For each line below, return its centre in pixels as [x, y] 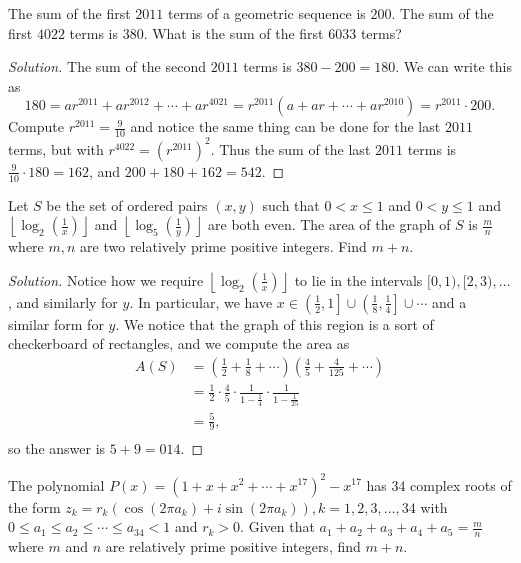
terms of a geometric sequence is [267, 13]
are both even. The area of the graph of [329, 224]
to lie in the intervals [358, 279]
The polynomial [56, 484]
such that [291, 204]
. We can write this [453, 66]
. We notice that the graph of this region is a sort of [274, 323]
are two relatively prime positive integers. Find [223, 246]
